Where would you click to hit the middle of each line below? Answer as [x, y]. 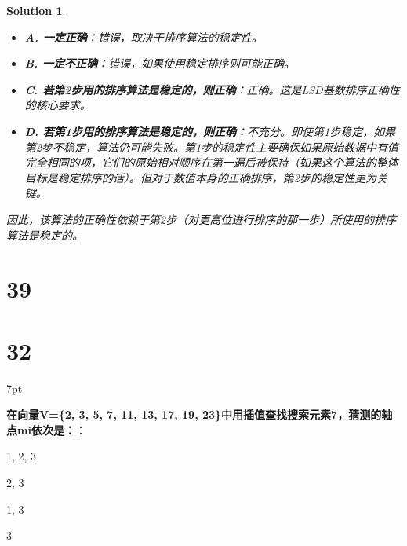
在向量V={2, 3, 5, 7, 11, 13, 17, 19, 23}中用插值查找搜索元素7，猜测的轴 [200, 414]
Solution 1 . [36, 10]
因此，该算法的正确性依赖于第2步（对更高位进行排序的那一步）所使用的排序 [202, 219]
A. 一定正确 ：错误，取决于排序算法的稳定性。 [144, 37]
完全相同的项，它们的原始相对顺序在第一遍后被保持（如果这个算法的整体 [211, 162]
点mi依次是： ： [46, 429]
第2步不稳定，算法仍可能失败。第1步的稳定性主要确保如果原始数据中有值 [212, 147]
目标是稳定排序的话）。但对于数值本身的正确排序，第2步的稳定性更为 [200, 177]
